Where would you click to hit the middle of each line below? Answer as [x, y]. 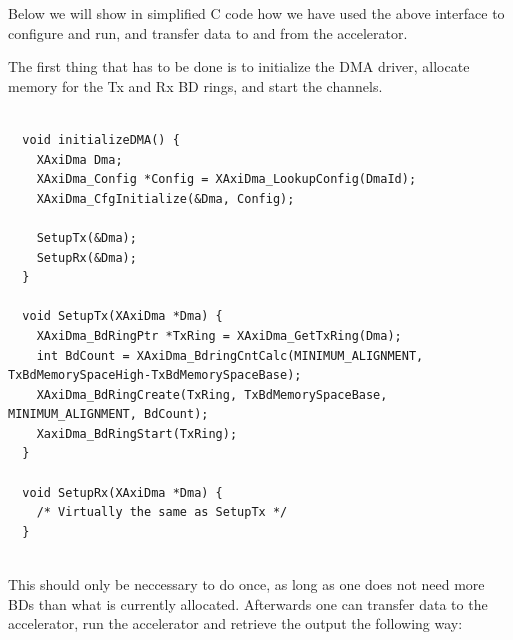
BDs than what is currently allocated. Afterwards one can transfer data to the [248, 603]
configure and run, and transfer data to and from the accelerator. [208, 32]
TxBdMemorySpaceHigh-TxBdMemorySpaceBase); [155, 375]
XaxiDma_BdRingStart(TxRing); [137, 433]
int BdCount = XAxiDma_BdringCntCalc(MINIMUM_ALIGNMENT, [230, 355]
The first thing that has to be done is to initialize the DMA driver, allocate [239, 66]
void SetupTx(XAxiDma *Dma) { [122, 316]
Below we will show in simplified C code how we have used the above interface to [256, 13]
